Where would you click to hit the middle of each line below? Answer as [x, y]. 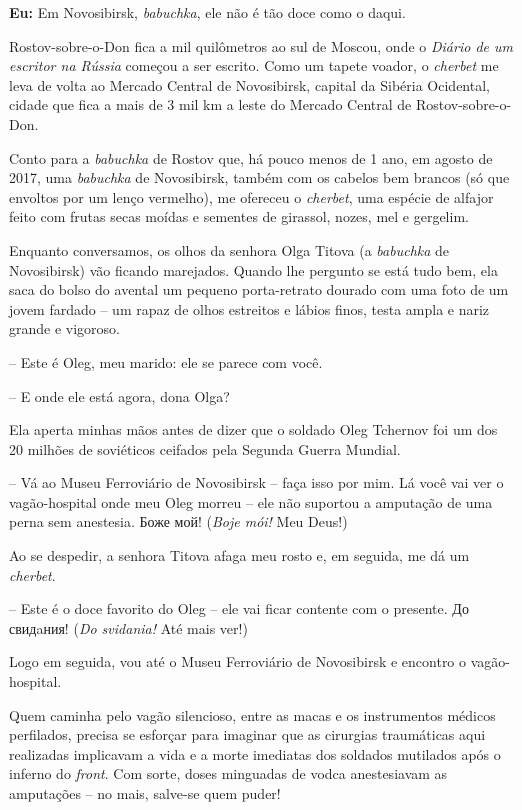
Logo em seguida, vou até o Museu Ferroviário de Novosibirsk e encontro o [238, 661]
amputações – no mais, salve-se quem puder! [145, 793]
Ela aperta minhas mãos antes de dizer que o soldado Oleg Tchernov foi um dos [253, 429]
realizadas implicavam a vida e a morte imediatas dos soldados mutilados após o [255, 753]
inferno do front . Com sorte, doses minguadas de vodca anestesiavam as [228, 773]
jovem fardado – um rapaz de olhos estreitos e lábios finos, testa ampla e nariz [249, 308]
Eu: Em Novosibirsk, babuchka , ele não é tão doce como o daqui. [207, 12]
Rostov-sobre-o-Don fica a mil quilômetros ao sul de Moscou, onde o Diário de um [261, 45]
